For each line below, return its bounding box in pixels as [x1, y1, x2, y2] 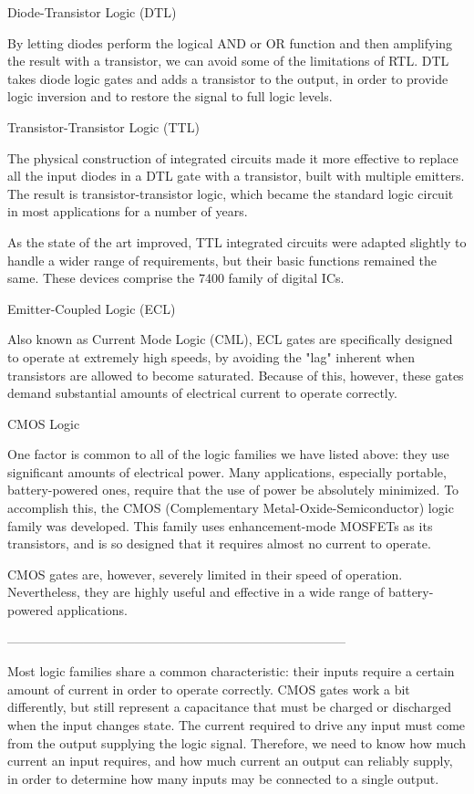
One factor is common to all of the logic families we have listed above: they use [7, 444, 449, 464]
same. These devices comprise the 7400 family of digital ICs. [7, 268, 345, 287]
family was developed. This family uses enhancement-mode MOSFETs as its [7, 516, 433, 535]
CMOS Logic [7, 413, 80, 433]
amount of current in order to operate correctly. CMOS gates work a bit [7, 679, 410, 698]
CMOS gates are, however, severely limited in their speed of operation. [7, 564, 403, 583]
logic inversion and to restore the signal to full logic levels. [7, 87, 333, 106]
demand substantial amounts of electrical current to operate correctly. [7, 383, 397, 402]
